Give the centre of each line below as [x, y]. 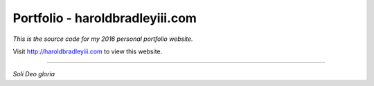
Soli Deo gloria [34, 74]
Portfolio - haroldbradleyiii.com [105, 18]
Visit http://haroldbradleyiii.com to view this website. [88, 51]
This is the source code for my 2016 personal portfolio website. [103, 39]
